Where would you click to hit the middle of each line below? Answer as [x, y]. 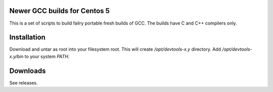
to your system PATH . [47, 56]
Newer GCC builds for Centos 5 [59, 11]
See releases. [24, 82]
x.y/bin [16, 56]
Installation [27, 37]
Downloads [28, 71]
